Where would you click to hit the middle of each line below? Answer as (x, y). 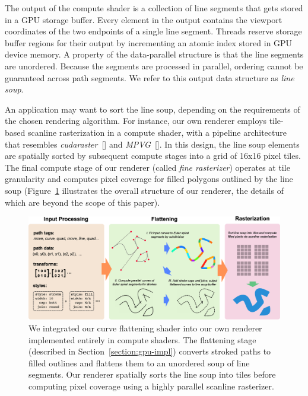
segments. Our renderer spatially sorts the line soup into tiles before (152, 374)
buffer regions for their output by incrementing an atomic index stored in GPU (149, 42)
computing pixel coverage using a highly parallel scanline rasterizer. (151, 386)
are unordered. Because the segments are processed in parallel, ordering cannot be (154, 66)
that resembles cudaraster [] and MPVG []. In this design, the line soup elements (152, 144)
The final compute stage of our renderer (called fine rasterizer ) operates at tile (147, 167)
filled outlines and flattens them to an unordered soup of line (139, 363)
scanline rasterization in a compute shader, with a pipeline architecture (157, 132)
